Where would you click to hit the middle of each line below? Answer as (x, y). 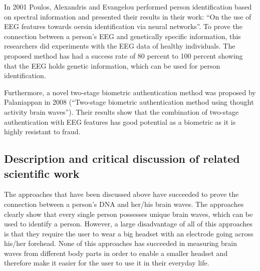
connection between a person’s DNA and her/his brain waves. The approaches (124, 204)
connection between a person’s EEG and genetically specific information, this (122, 36)
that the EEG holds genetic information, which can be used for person (112, 65)
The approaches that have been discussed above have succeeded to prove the (121, 194)
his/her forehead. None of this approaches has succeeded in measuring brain (120, 243)
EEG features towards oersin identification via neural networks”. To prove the (123, 26)
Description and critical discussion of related (122, 159)
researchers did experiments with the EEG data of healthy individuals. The (120, 46)
